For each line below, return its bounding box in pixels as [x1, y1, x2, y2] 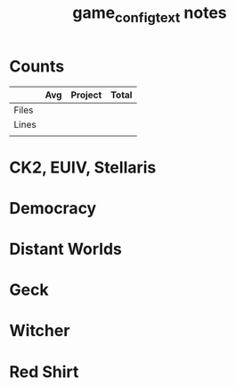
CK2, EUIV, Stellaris [9, 157, 157, 177]
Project [70, 88, 102, 101]
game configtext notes [72, 3, 227, 26]
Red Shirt [9, 361, 79, 382]
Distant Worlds [9, 240, 123, 259]
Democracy [9, 198, 97, 218]
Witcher [9, 321, 70, 341]
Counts [9, 56, 65, 76]
